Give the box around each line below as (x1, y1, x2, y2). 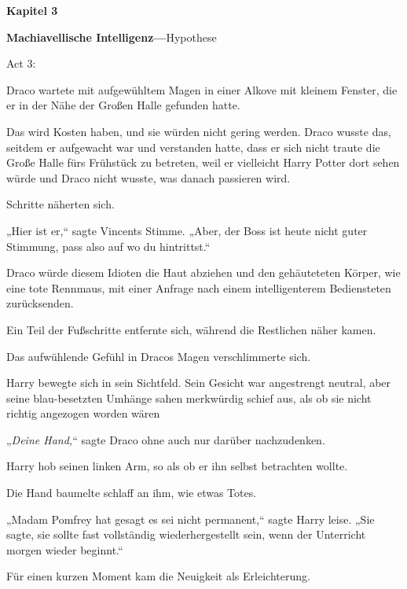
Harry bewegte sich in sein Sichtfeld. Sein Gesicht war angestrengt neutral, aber (6, 374, 391, 391)
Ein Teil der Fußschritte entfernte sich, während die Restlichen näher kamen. (6, 321, 376, 337)
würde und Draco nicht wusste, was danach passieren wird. (6, 169, 291, 186)
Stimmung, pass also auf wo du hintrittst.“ (6, 237, 211, 254)
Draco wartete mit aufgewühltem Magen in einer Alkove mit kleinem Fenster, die (6, 81, 398, 98)
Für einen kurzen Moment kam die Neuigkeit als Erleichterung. (6, 568, 310, 584)
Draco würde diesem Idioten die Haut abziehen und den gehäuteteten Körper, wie (6, 264, 401, 281)
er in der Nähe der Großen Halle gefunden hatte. (6, 97, 240, 113)
